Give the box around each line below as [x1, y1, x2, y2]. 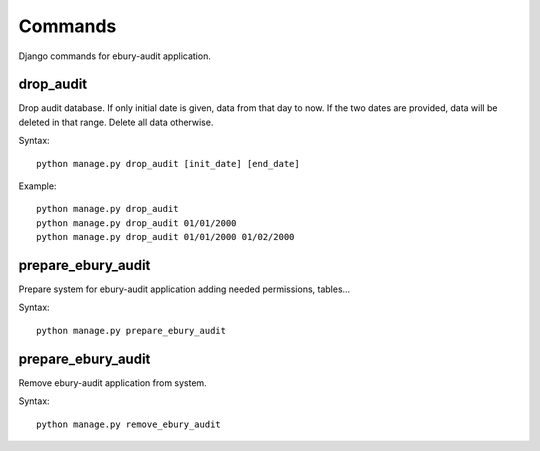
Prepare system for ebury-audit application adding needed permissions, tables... [18, 283, 351, 295]
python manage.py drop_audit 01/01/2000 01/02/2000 [36, 231, 295, 243]
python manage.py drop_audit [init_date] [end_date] [36, 158, 300, 169]
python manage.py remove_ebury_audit [36, 418, 222, 430]
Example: [18, 180, 57, 192]
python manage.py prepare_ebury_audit [36, 325, 227, 336]
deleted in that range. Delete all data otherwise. [18, 116, 214, 128]
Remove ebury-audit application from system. [18, 376, 207, 389]
